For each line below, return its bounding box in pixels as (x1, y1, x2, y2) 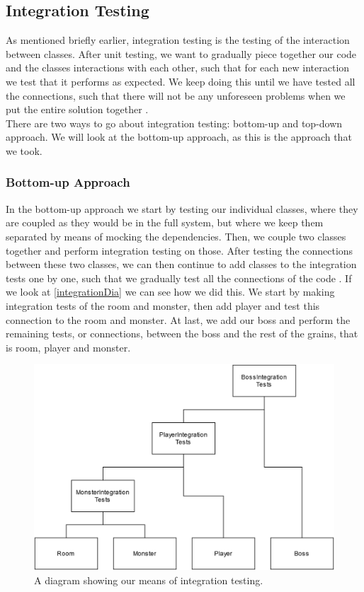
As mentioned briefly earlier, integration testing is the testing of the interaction (6, 33, 350, 47)
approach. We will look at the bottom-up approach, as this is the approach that (6, 129, 352, 144)
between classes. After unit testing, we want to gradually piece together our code (6, 46, 357, 61)
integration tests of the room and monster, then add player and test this (6, 298, 320, 313)
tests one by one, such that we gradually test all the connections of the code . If (6, 270, 352, 285)
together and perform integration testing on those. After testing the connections (6, 243, 353, 257)
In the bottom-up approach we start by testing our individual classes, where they (6, 201, 358, 216)
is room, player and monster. (6, 339, 131, 354)
